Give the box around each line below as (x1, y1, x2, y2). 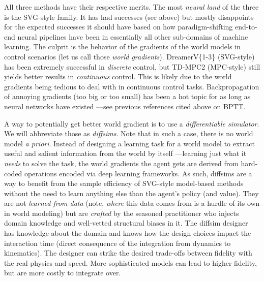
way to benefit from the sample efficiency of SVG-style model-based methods (4, 178, 244, 189)
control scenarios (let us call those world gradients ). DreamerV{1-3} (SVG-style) (4, 51, 255, 61)
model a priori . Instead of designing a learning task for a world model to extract (4, 138, 255, 148)
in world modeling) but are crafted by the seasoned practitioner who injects (4, 207, 239, 218)
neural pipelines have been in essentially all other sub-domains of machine (17, 31, 248, 42)
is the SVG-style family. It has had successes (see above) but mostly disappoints (4, 11, 254, 22)
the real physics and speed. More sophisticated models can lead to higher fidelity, (4, 257, 257, 268)
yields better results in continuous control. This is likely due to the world (4, 71, 232, 82)
